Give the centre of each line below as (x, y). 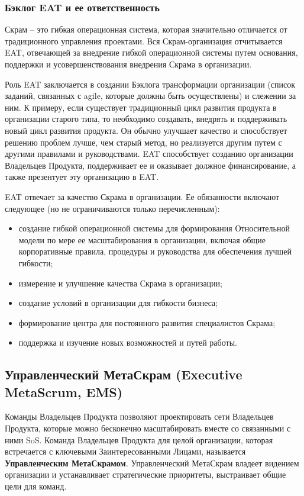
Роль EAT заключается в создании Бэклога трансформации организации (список (150, 84)
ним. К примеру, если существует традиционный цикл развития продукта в (141, 107)
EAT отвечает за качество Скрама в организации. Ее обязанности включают (142, 196)
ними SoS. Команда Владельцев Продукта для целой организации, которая (139, 439)
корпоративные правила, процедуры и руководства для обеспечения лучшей (155, 251)
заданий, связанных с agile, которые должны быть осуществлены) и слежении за (151, 96)
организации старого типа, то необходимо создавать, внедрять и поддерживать (146, 119)
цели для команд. (36, 486)
